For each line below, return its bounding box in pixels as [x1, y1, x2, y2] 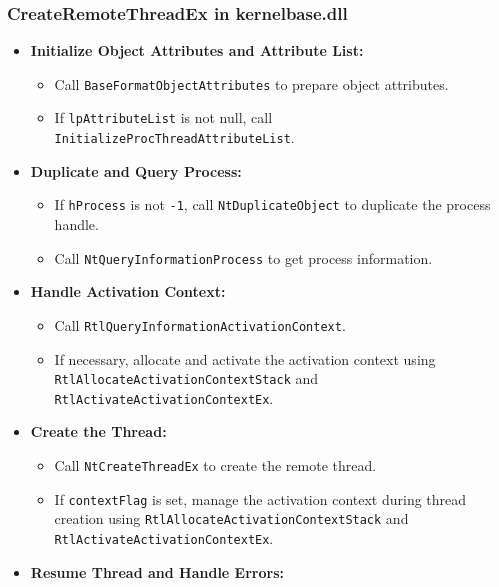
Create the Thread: [30, 421, 167, 442]
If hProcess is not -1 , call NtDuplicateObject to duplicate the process [54, 194, 491, 215]
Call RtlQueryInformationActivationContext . [54, 314, 346, 335]
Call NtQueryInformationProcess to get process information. [54, 247, 433, 268]
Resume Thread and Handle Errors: [30, 561, 284, 582]
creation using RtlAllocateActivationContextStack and [54, 508, 409, 529]
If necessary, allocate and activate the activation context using [54, 348, 436, 369]
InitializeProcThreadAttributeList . [54, 127, 295, 148]
